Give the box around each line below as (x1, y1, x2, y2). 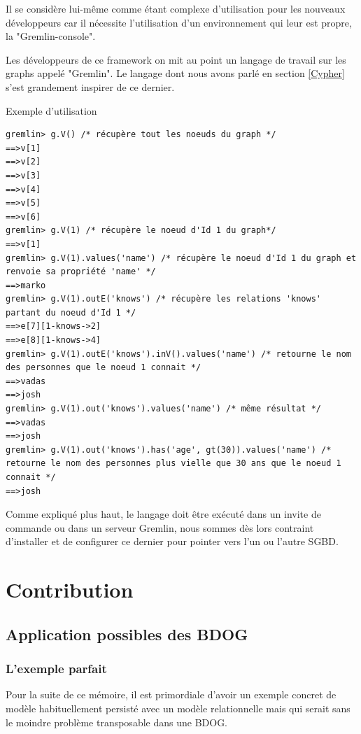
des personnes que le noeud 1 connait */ (6, 362, 201, 373)
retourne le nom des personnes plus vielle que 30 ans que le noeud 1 (6, 458, 341, 469)
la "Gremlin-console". (6, 29, 96, 43)
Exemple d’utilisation (6, 103, 97, 118)
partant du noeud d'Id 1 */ (6, 307, 136, 318)
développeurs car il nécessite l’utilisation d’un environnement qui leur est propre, (6, 15, 352, 29)
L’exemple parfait (6, 660, 107, 677)
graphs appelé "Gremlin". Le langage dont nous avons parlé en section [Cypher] (6, 66, 345, 80)
